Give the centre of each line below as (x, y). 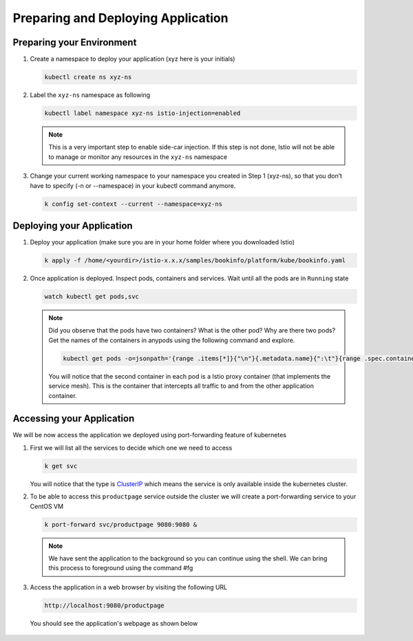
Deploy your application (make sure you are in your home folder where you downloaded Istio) (162, 242)
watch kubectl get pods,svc (92, 296)
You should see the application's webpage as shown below (114, 623)
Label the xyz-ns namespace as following (90, 95)
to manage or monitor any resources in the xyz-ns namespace (138, 157)
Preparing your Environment (75, 42)
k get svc (61, 466)
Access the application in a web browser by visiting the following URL (129, 587)
